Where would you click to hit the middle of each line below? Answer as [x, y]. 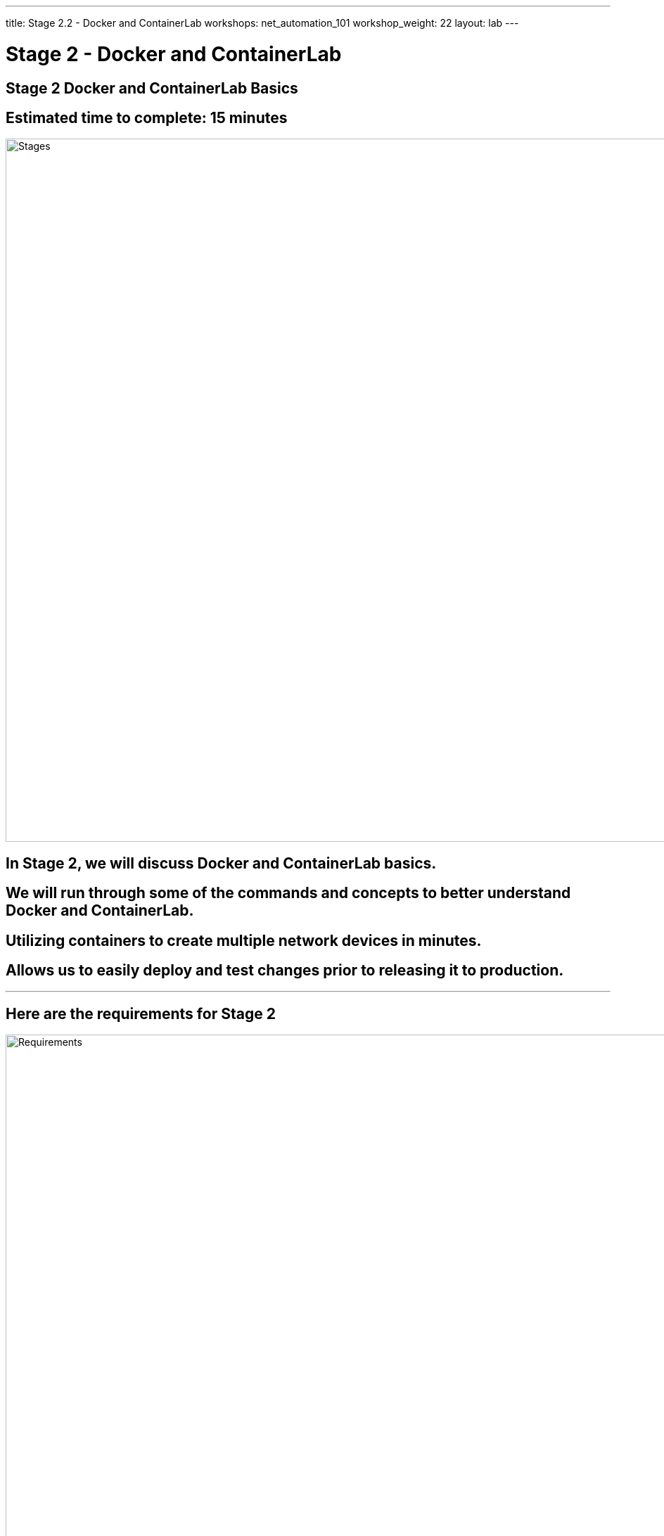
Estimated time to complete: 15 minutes [147, 117]
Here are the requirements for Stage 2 [141, 1013]
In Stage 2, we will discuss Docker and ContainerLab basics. [221, 863]
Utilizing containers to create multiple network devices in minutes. [244, 940]
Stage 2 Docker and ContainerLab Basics [152, 88]
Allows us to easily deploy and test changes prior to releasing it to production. [285, 971]
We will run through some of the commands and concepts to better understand [288, 893]
